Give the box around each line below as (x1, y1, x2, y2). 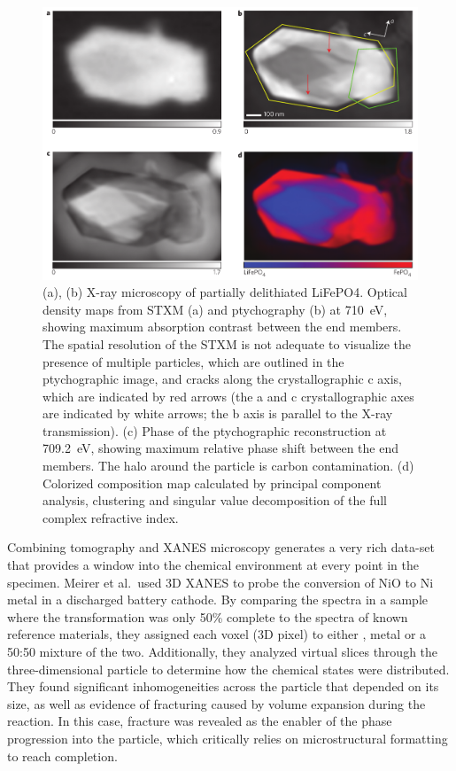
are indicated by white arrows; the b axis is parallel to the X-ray (43, 404, 393, 423)
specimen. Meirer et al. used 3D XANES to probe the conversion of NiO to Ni (7, 572, 434, 591)
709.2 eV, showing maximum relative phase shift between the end (43, 439, 398, 457)
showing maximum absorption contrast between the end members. (43, 317, 402, 336)
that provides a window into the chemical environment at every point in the (7, 556, 419, 574)
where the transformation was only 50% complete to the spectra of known (7, 607, 408, 626)
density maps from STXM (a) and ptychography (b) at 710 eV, (43, 300, 388, 318)
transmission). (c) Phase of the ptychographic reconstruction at (43, 421, 387, 440)
